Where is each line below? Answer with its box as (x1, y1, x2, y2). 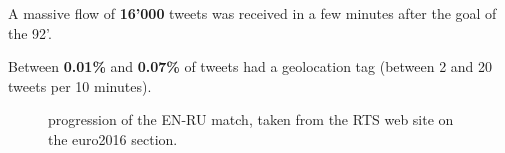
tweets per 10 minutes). (8, 75, 152, 96)
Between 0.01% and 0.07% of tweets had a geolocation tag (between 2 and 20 (8, 56, 493, 77)
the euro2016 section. (48, 128, 178, 149)
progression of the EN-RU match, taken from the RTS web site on (48, 109, 454, 130)
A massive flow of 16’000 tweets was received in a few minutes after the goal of (8, 3, 497, 23)
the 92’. (8, 22, 52, 43)
